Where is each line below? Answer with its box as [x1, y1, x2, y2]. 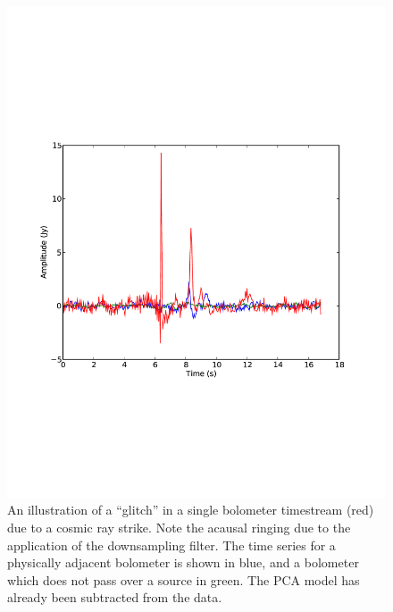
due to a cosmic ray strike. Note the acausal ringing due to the [7, 518, 351, 537]
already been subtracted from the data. [7, 588, 222, 607]
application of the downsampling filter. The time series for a [7, 535, 336, 554]
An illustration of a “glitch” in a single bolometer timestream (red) [7, 500, 374, 519]
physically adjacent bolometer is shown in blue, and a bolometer [7, 553, 359, 572]
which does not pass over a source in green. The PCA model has [7, 570, 360, 589]
